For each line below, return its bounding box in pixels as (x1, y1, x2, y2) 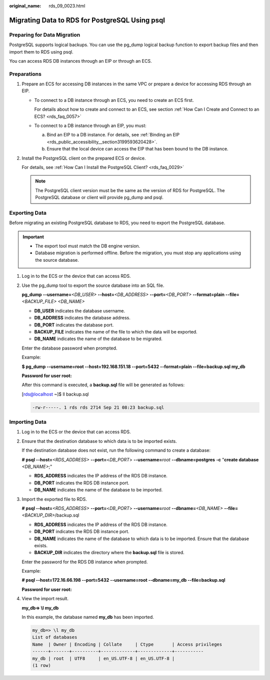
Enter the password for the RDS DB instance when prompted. (21, 559, 148, 565)
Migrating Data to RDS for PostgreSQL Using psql (9, 16, 165, 25)
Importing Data (9, 419, 47, 426)
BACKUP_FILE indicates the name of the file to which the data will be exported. (34, 328, 197, 334)
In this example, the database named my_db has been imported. (21, 614, 154, 620)
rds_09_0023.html (48, 3, 85, 9)
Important (22, 234, 44, 240)
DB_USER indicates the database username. (34, 307, 125, 313)
